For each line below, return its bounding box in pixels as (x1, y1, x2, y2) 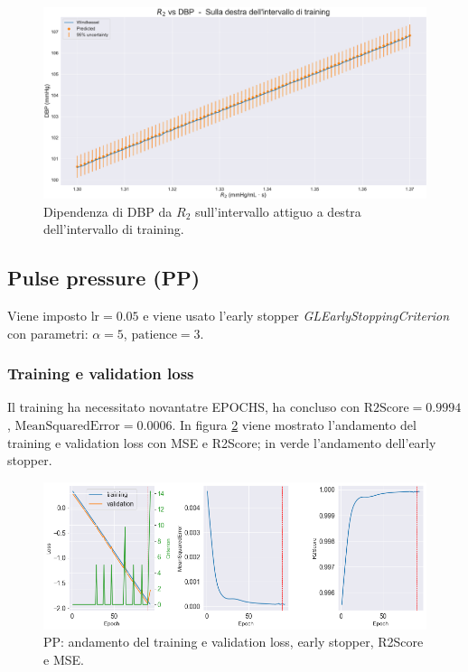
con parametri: (7, 323, 89, 342)
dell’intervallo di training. (43, 219, 184, 238)
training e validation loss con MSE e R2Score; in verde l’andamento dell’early (7, 433, 436, 452)
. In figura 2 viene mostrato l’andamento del (172, 415, 417, 434)
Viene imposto (7, 305, 87, 324)
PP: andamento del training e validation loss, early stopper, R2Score (43, 632, 424, 651)
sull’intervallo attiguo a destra (195, 201, 361, 220)
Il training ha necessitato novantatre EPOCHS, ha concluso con (7, 397, 360, 416)
